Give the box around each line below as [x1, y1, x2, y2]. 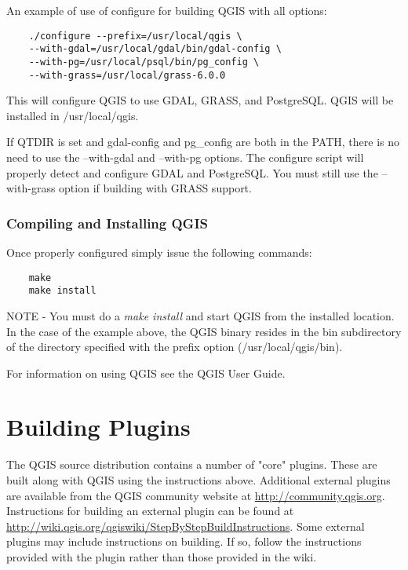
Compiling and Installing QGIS [6, 213, 208, 232]
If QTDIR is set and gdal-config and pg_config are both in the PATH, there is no [6, 133, 400, 150]
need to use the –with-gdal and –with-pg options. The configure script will [6, 149, 364, 165]
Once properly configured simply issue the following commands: [6, 244, 312, 260]
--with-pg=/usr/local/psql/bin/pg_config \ [28, 56, 260, 68]
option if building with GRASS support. [59, 180, 252, 196]
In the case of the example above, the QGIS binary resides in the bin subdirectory [6, 323, 402, 339]
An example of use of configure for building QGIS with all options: [6, 2, 327, 18]
